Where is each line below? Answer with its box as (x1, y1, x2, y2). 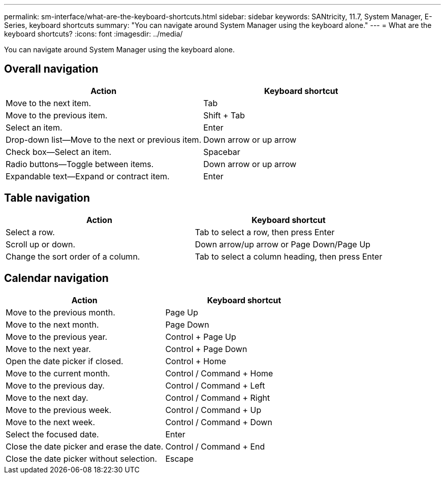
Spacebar (203, 146, 240, 157)
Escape (165, 453, 194, 464)
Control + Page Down (165, 343, 247, 354)
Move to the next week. (6, 417, 95, 427)
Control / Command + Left (165, 380, 265, 391)
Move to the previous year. (6, 331, 108, 342)
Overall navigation (4, 62, 99, 76)
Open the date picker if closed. (6, 356, 123, 366)
